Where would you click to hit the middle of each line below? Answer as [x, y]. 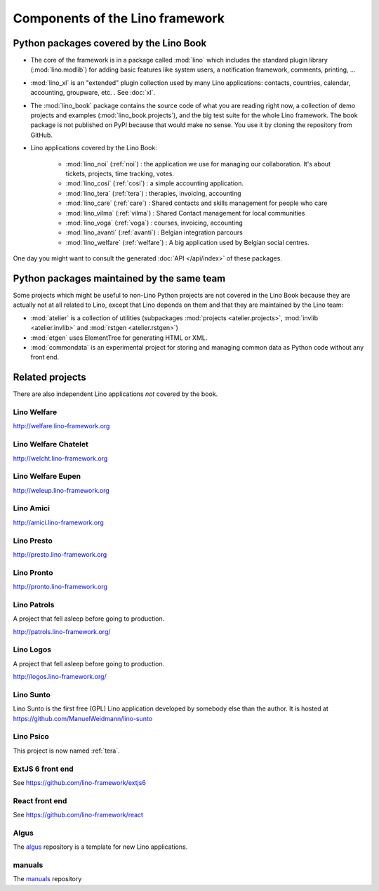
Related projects [50, 377]
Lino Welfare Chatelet [51, 444]
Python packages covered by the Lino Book [110, 43]
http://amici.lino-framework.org [59, 522]
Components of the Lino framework [119, 18]
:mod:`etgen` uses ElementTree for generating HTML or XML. [119, 338]
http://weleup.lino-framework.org [61, 490]
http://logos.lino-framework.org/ [60, 677]
